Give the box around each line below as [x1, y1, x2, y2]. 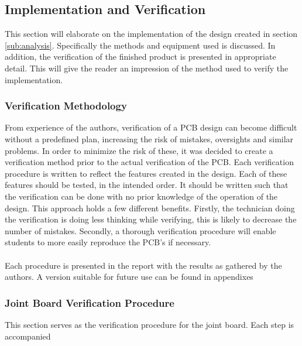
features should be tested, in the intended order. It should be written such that [5, 179, 289, 191]
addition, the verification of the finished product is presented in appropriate [5, 50, 276, 63]
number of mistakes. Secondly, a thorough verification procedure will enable [5, 224, 276, 237]
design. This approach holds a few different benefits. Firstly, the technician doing [5, 201, 295, 214]
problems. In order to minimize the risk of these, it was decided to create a [5, 144, 273, 156]
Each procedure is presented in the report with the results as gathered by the [5, 259, 282, 271]
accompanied [5, 330, 51, 342]
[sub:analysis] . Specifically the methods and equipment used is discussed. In [5, 39, 276, 51]
